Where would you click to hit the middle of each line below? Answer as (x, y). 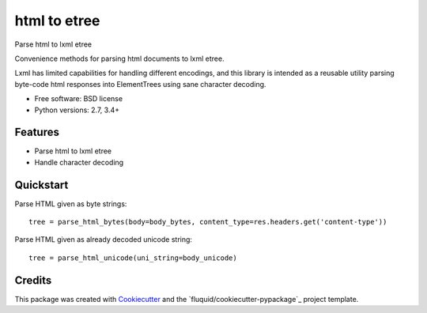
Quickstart (42, 185)
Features (37, 132)
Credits (33, 280)
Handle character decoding (79, 162)
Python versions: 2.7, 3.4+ (77, 110)
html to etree (57, 21)
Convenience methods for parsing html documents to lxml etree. (119, 58)
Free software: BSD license (78, 99)
